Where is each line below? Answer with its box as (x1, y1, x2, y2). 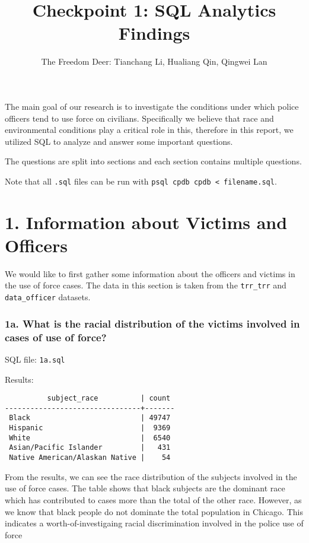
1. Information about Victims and (5, 209, 288, 234)
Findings (118, 21, 190, 45)
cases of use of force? (5, 329, 107, 344)
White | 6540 (9, 433, 171, 442)
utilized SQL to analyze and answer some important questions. (5, 135, 233, 147)
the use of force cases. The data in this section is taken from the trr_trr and (5, 279, 286, 291)
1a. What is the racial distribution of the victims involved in (5, 316, 300, 331)
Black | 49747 (9, 414, 171, 423)
